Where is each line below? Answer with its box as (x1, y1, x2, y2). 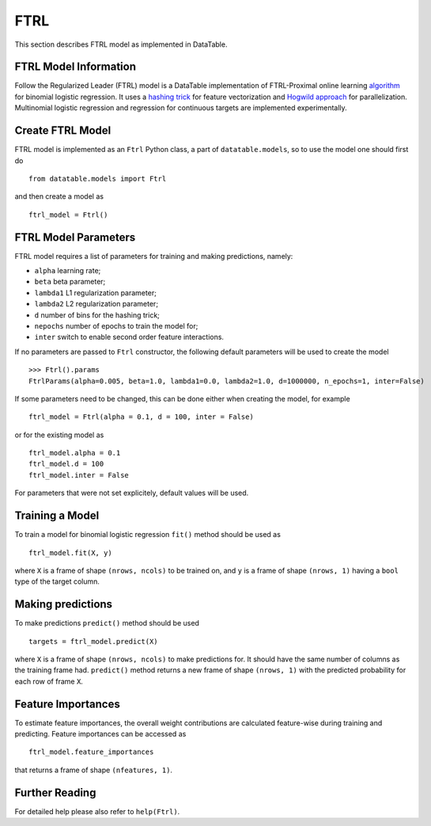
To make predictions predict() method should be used (14, 619, 199, 628)
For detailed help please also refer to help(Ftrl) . (14, 806, 180, 816)
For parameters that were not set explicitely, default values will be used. (14, 488, 249, 498)
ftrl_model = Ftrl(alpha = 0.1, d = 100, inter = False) (28, 413, 255, 421)
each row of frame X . (14, 676, 83, 686)
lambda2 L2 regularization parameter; (34, 299, 158, 309)
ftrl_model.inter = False (28, 470, 130, 479)
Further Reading (14, 786, 96, 799)
